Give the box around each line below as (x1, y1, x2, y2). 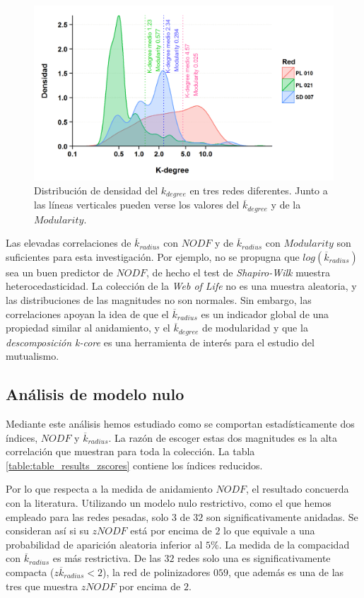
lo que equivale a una (223, 523, 315, 538)
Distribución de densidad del (34, 182, 158, 197)
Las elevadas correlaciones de (6, 235, 131, 250)
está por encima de (130, 523, 212, 538)
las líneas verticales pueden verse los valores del (34, 197, 240, 212)
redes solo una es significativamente (177, 551, 331, 565)
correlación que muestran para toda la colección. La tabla (6, 444, 255, 459)
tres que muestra (6, 578, 78, 593)
